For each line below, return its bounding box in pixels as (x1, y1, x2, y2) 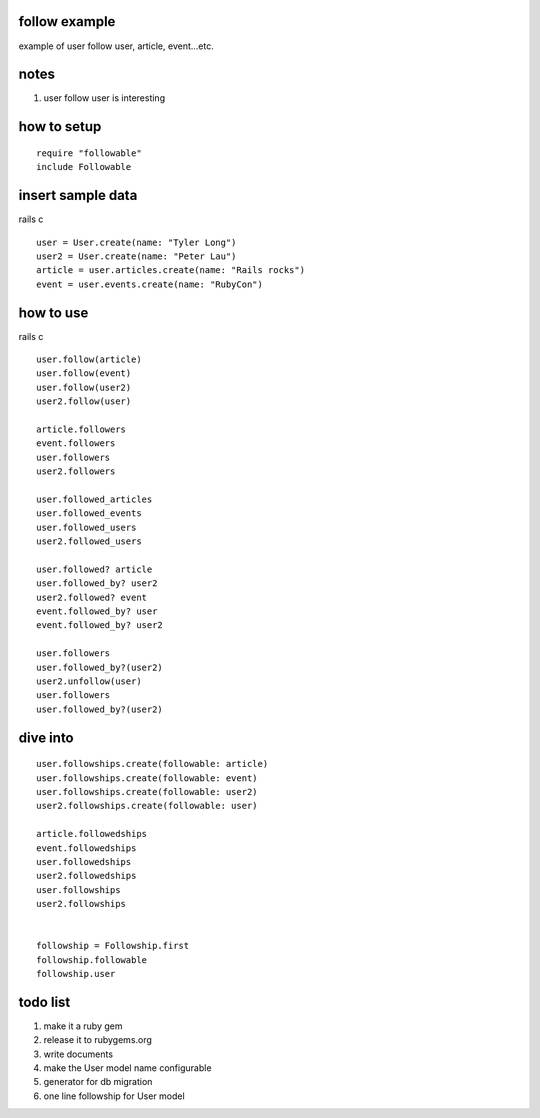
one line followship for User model (43, 1090, 185, 1102)
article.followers (36, 423, 127, 435)
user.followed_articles (36, 493, 153, 505)
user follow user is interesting (43, 92, 165, 104)
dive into (18, 729, 74, 746)
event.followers (36, 438, 116, 449)
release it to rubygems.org (43, 1034, 152, 1046)
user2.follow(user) (36, 396, 132, 407)
